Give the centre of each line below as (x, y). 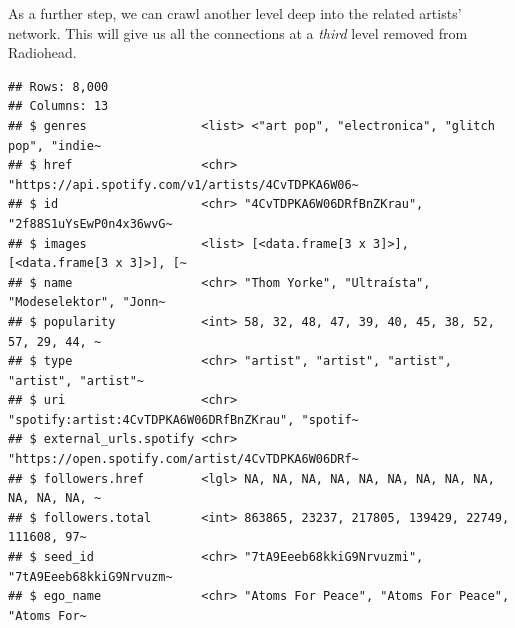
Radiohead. (42, 52)
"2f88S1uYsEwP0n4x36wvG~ (90, 223)
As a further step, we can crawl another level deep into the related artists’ (235, 13)
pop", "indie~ (55, 145)
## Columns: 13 (58, 106)
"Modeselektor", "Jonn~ (87, 302)
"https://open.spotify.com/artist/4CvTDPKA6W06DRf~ (183, 459)
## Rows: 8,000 (58, 86)
